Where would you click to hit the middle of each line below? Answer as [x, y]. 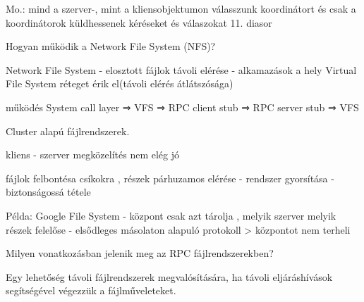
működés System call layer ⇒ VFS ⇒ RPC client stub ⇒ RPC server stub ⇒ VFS [182, 107]
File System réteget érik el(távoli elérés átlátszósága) [120, 83]
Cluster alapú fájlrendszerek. [68, 131]
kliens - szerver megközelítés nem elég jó [93, 155]
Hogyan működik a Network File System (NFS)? [111, 46]
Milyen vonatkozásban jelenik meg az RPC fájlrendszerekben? [140, 253]
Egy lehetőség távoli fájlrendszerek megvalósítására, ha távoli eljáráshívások [169, 276]
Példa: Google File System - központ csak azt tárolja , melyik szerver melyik [171, 215]
